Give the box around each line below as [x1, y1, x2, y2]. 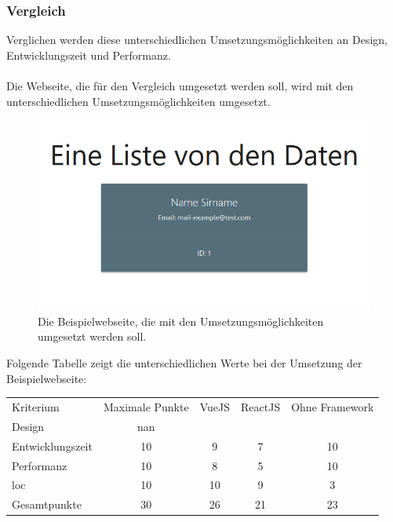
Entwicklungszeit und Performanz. [6, 46, 171, 63]
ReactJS [241, 399, 281, 415]
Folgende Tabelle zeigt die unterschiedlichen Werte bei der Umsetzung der [6, 355, 362, 371]
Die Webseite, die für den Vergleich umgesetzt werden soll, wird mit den [6, 78, 354, 93]
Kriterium [12, 399, 60, 415]
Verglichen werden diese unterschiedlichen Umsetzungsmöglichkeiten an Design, [6, 31, 388, 48]
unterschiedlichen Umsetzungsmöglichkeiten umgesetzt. [6, 93, 271, 109]
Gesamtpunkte [12, 496, 82, 513]
